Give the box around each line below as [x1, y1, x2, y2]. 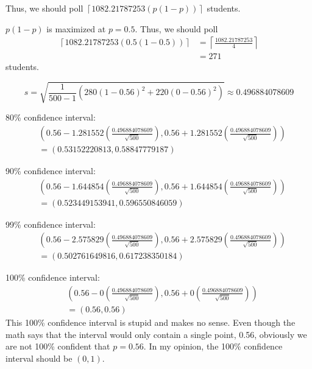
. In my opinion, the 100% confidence [143, 340, 283, 353]
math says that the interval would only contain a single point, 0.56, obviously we [5, 328, 307, 340]
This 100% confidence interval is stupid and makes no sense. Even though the [5, 316, 296, 329]
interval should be [5, 351, 73, 364]
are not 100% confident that [5, 340, 110, 353]
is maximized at [46, 22, 106, 35]
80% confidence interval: [5, 111, 96, 124]
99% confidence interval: [5, 217, 96, 230]
